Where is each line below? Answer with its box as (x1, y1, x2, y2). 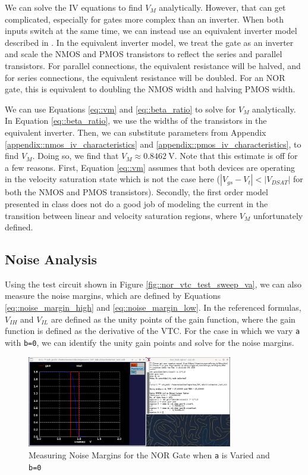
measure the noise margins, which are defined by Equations (5, 289, 221, 302)
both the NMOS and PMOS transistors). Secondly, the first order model (5, 186, 268, 198)
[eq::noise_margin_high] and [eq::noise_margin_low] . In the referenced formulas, (5, 301, 301, 314)
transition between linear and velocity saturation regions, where (5, 209, 237, 221)
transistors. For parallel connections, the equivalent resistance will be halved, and (5, 59, 301, 71)
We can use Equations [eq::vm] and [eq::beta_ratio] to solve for (5, 102, 236, 115)
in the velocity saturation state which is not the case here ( (5, 173, 221, 185)
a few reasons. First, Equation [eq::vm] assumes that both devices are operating (5, 161, 295, 173)
